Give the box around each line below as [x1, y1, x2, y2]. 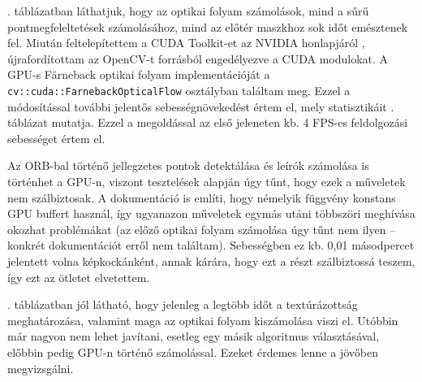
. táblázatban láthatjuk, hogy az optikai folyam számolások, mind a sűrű [7, 2, 369, 19]
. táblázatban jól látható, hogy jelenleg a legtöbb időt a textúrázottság [7, 296, 358, 313]
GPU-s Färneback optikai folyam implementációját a [7, 66, 270, 83]
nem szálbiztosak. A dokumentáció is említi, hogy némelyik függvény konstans [7, 189, 396, 206]
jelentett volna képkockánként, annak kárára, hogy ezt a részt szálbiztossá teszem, [7, 252, 416, 269]
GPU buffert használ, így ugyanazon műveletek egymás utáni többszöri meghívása [7, 205, 416, 222]
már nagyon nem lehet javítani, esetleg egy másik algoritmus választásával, [7, 328, 380, 345]
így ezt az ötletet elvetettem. [7, 268, 150, 285]
